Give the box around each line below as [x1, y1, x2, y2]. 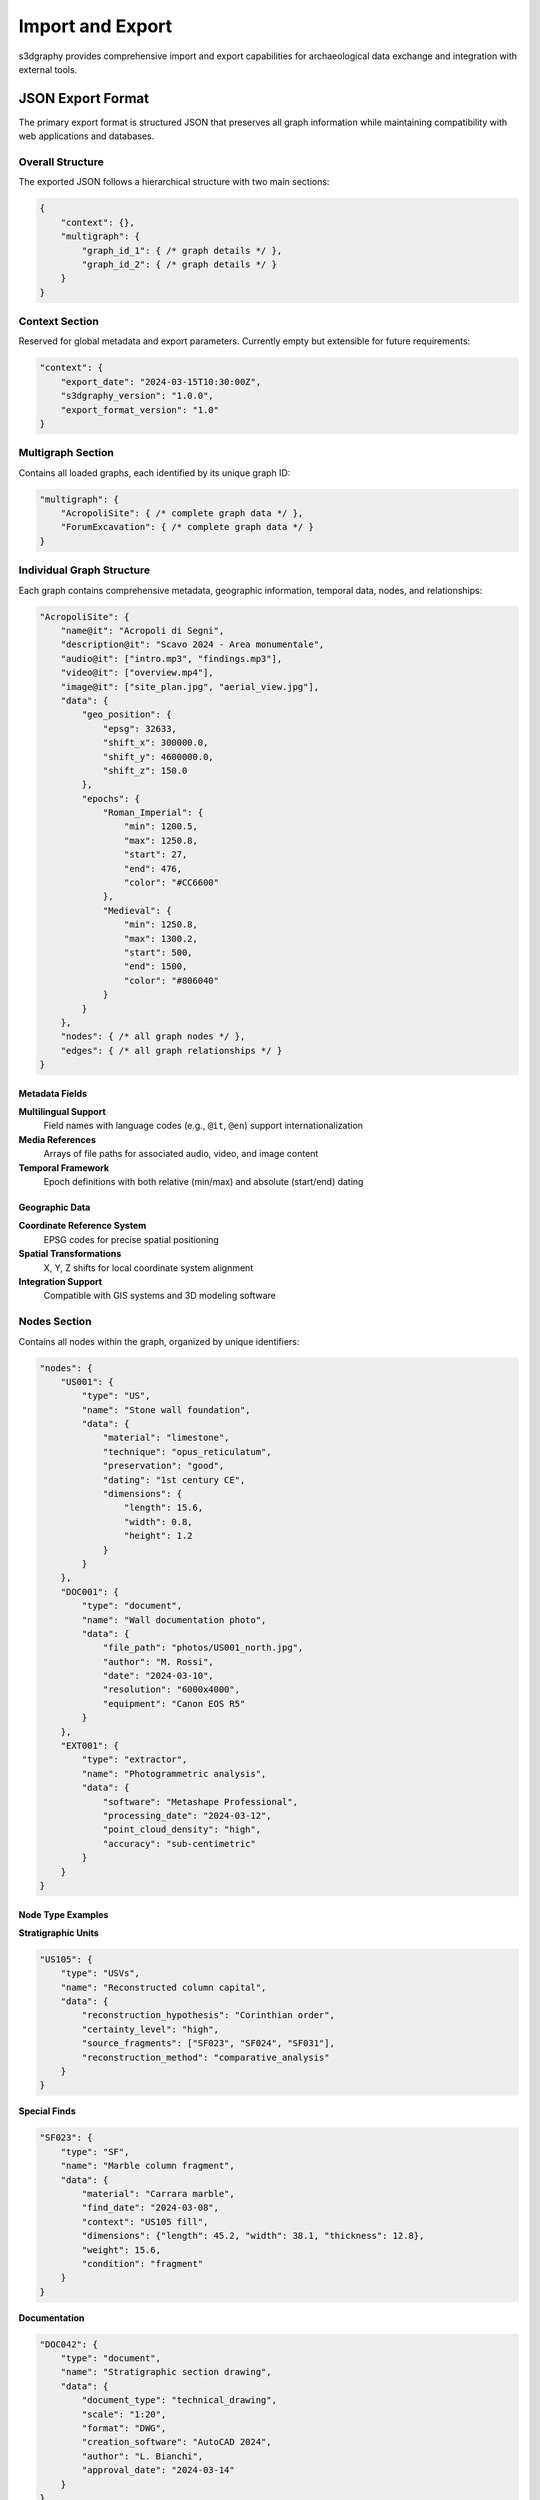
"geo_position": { [81, 709, 172, 720]
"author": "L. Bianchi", [81, 2450, 204, 2462]
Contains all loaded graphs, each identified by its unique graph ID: [18, 466, 291, 479]
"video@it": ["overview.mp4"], [60, 667, 214, 679]
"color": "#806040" [123, 975, 220, 986]
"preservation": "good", [102, 1460, 225, 1472]
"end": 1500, [123, 961, 188, 972]
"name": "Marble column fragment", [60, 2160, 235, 2172]
